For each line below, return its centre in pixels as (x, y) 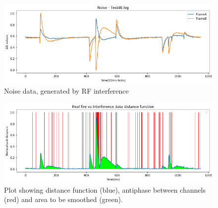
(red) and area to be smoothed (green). (63, 199)
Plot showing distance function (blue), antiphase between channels (105, 189)
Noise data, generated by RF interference (66, 91)
